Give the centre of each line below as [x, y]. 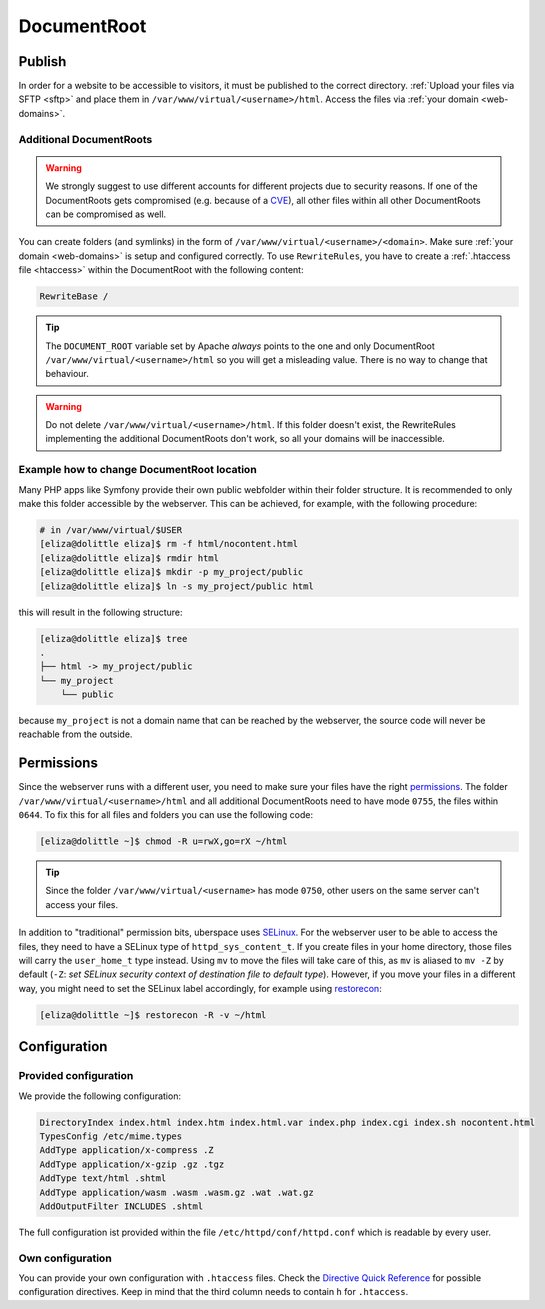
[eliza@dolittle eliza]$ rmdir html [129, 558]
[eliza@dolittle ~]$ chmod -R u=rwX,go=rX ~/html [163, 841]
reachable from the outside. [75, 734]
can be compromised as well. [106, 214]
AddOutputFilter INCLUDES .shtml [121, 1206]
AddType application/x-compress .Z [126, 1150]
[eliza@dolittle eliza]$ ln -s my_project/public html [176, 586]
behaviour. [67, 374]
